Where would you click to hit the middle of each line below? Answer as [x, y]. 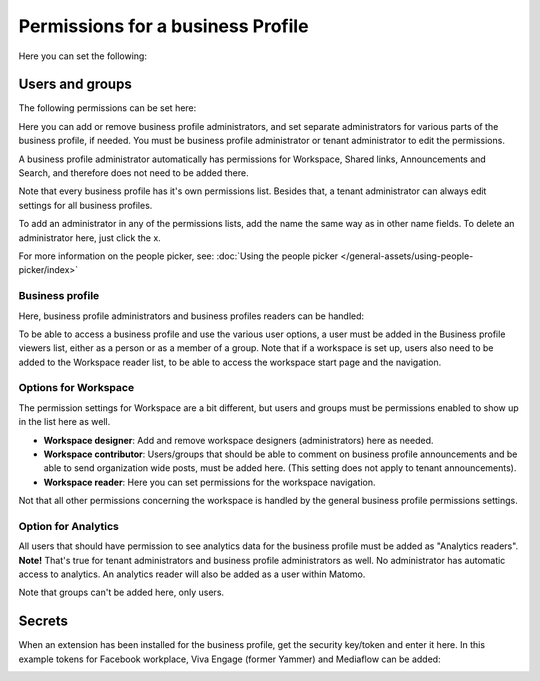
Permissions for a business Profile [163, 26]
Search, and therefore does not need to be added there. [133, 173]
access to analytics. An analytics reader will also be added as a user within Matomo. [192, 574]
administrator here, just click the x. [90, 237]
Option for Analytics [68, 526]
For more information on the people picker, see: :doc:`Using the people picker [178, 256]
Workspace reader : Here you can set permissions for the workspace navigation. [209, 482]
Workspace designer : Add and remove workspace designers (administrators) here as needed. [238, 440]
